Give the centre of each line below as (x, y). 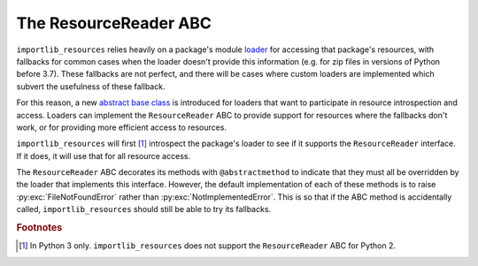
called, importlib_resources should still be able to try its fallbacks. (144, 209)
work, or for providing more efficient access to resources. (122, 127)
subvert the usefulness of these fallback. (91, 86)
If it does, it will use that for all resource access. (103, 156)
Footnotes (39, 228)
